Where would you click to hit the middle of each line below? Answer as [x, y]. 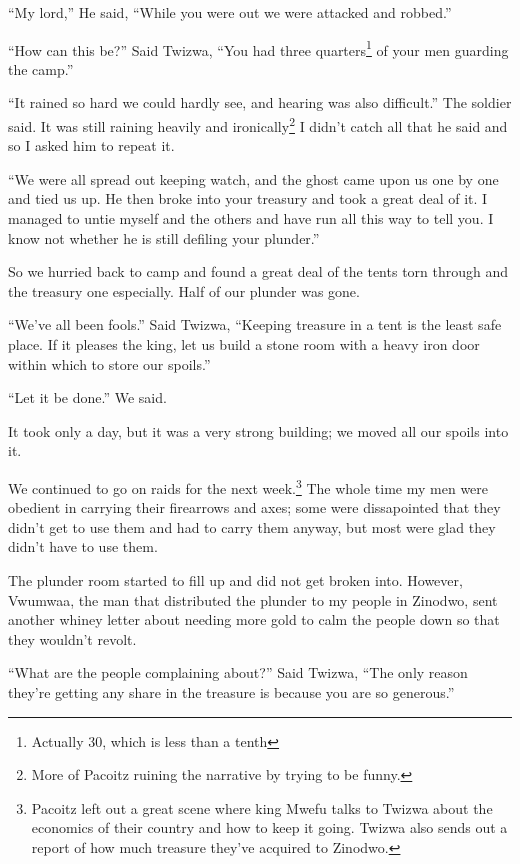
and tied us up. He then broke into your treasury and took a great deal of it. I [248, 198]
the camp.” [41, 68]
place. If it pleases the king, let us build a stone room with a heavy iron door [244, 344]
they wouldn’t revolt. [72, 638]
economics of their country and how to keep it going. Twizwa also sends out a [269, 827]
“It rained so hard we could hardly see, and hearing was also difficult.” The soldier [260, 102]
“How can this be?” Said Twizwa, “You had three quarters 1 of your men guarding [258, 48]
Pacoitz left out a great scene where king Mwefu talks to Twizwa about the [262, 807]
